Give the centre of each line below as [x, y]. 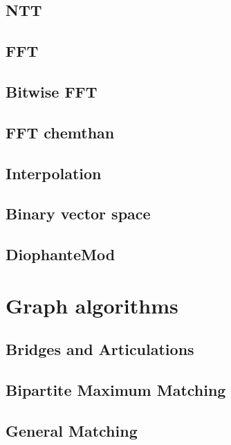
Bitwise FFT [52, 91]
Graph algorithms [92, 305]
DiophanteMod [61, 254]
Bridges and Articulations [100, 349]
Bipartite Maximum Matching [116, 390]
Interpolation [54, 173]
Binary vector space [78, 214]
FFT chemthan [60, 132]
